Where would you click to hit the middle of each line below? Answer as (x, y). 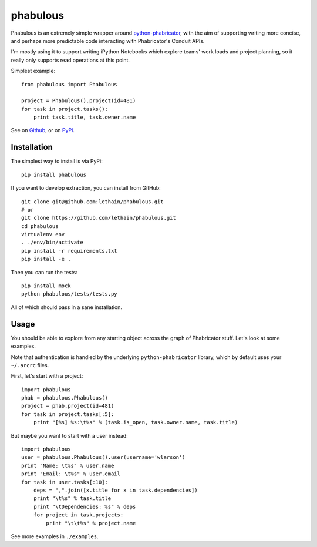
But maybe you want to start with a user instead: (70, 435)
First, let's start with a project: (47, 376)
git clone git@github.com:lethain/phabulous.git (92, 202)
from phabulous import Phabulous (69, 84)
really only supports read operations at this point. (70, 60)
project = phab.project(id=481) (68, 406)
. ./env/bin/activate (52, 243)
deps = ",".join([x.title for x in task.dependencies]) (115, 490)
